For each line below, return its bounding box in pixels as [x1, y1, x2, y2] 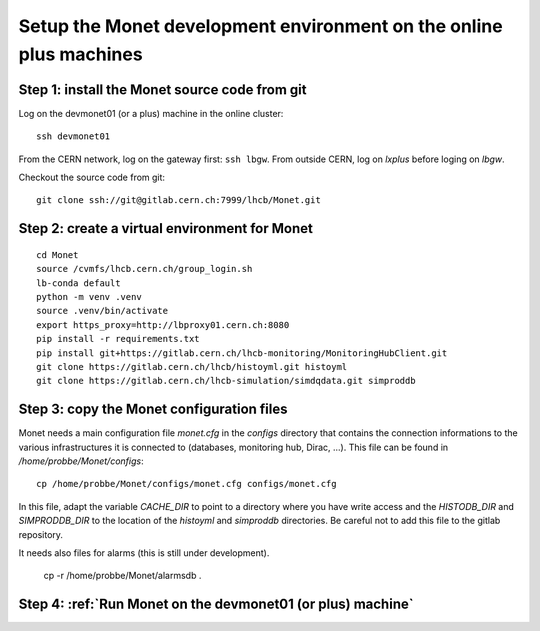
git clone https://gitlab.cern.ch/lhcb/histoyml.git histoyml [36, 361, 348, 372]
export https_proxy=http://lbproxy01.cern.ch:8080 [36, 319, 290, 330]
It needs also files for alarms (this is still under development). [18, 546, 270, 559]
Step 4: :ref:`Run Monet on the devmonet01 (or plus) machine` [18, 596, 414, 613]
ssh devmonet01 [36, 131, 111, 142]
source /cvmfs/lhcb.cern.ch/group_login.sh [36, 263, 253, 275]
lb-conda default [36, 277, 121, 289]
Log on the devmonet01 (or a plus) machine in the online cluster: [18, 107, 284, 119]
